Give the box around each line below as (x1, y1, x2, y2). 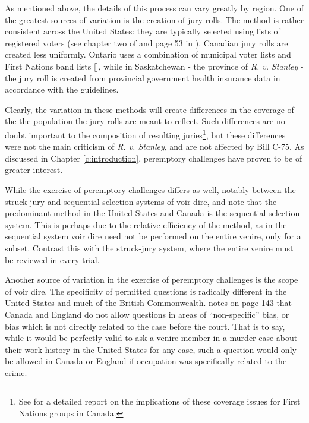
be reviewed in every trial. (5, 253, 100, 266)
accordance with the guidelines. (5, 83, 119, 96)
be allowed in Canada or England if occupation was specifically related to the (5, 355, 287, 367)
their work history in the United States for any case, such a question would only (5, 343, 297, 355)
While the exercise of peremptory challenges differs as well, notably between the (5, 183, 296, 195)
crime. (5, 366, 27, 378)
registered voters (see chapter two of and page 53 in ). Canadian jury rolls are (5, 36, 288, 49)
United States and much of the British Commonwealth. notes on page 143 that (5, 296, 292, 309)
